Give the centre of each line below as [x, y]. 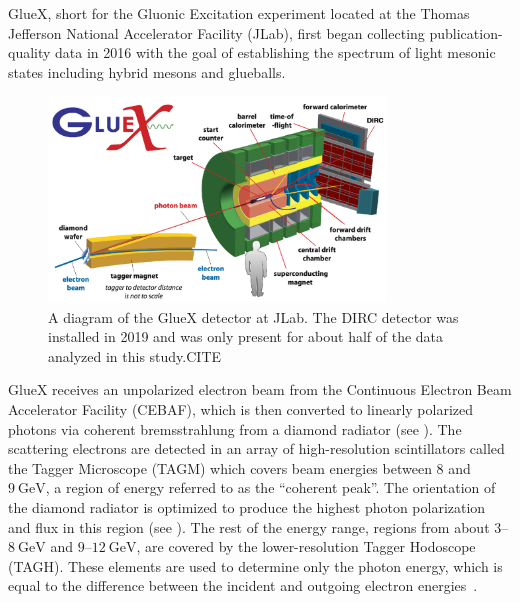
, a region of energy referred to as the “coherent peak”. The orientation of [270, 487]
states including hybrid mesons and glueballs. [147, 71]
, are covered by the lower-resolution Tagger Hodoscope [306, 546]
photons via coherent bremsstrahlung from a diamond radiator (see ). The [235, 428]
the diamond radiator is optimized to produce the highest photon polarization [247, 507]
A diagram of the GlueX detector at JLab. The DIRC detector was [253, 316]
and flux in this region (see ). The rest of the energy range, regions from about [249, 526]
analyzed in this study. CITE [135, 355]
